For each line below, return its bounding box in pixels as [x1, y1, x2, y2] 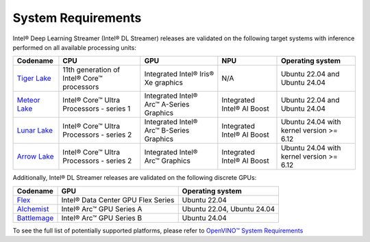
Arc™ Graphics [144, 156, 191, 165]
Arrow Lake [16, 152, 54, 161]
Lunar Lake [16, 126, 53, 135]
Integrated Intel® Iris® [144, 69, 214, 79]
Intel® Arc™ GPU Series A [61, 204, 143, 213]
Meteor [16, 96, 40, 105]
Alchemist [16, 204, 49, 213]
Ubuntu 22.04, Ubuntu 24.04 [182, 204, 275, 213]
